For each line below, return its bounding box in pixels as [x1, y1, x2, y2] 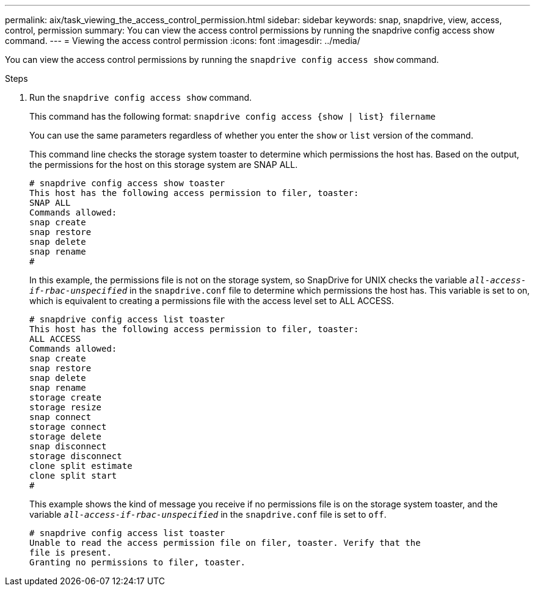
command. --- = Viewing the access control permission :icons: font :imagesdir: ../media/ [5, 35, 360, 46]
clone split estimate [29, 461, 133, 471]
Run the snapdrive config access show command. [29, 92, 252, 103]
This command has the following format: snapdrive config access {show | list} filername [29, 111, 436, 121]
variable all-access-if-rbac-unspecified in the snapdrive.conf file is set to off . [29, 509, 387, 520]
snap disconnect [29, 441, 107, 451]
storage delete [29, 432, 102, 441]
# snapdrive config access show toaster [29, 178, 225, 188]
